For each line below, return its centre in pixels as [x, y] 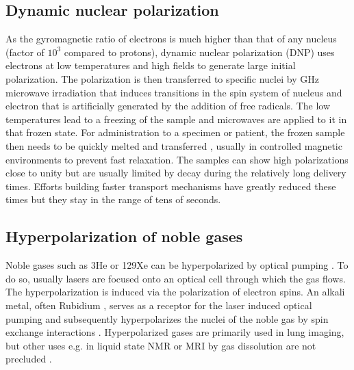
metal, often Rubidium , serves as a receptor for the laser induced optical [159, 305]
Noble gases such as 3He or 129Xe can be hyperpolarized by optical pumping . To [177, 265]
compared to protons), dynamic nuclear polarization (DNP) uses [199, 52]
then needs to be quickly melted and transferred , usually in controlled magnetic [174, 145]
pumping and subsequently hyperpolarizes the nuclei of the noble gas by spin [167, 318]
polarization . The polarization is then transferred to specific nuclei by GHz [162, 78]
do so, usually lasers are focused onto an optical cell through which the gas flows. [176, 278]
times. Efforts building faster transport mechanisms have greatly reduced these [171, 186]
